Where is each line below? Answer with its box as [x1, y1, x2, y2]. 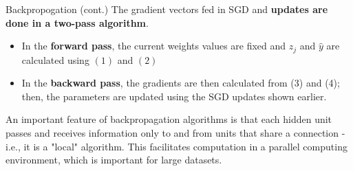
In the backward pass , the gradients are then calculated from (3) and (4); [21, 76, 340, 90]
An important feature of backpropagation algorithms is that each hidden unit [6, 112, 332, 126]
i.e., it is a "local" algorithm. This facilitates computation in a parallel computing [6, 139, 347, 153]
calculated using [21, 52, 89, 67]
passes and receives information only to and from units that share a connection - [6, 126, 345, 140]
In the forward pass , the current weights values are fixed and [21, 38, 286, 53]
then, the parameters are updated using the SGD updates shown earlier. [21, 89, 327, 103]
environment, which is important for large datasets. [6, 152, 222, 167]
